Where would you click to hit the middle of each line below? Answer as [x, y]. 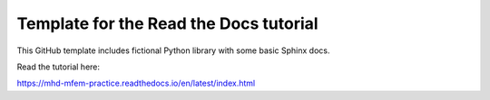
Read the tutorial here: [58, 67]
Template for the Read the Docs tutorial [167, 23]
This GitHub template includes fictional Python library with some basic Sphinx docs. [173, 50]
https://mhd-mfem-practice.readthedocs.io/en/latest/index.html [136, 83]
